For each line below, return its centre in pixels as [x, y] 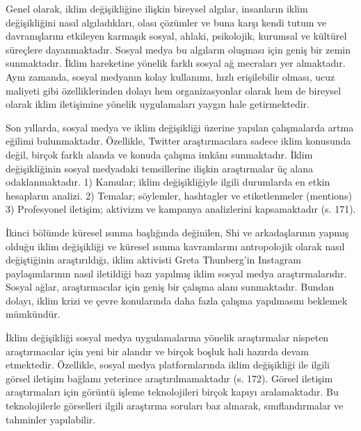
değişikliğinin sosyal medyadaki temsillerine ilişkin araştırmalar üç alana [160, 168]
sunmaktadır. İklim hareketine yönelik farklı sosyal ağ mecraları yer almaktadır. [176, 63]
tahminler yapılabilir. [51, 419]
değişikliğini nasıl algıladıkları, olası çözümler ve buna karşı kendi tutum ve [166, 22]
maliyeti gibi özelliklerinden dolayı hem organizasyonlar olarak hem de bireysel [174, 90]
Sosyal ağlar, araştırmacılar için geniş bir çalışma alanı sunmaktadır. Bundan [170, 287]
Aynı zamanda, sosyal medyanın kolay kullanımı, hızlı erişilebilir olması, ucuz [170, 76]
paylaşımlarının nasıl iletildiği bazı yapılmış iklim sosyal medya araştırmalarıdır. [176, 273]
